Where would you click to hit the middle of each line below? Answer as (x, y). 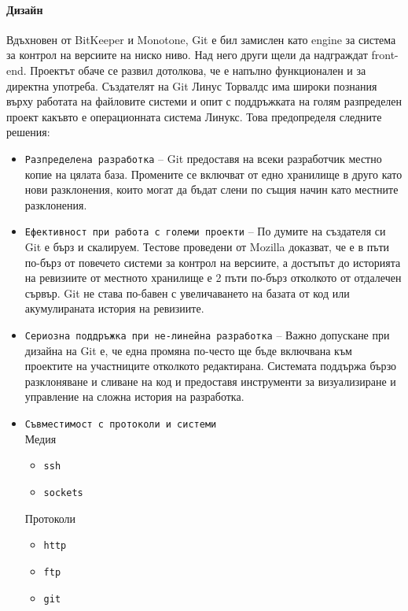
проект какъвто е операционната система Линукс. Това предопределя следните (194, 116)
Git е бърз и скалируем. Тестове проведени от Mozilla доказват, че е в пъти (207, 247)
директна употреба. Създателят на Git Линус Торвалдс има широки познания (192, 85)
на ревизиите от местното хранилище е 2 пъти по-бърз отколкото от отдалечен (213, 278)
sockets (63, 493)
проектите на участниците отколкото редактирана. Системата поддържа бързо (211, 366)
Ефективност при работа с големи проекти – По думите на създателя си (205, 231)
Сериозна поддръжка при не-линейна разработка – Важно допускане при (207, 335)
